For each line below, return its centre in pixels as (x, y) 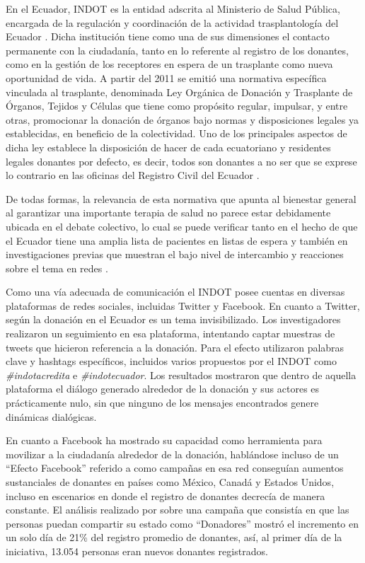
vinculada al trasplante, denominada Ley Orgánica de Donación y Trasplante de (179, 92)
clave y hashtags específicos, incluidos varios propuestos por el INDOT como (171, 361)
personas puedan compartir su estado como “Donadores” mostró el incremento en (182, 523)
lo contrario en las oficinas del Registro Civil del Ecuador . (133, 175)
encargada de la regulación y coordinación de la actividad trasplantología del (172, 22)
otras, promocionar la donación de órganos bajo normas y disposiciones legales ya (182, 119)
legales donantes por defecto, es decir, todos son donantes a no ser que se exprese (181, 161)
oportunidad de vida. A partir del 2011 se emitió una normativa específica (166, 77)
